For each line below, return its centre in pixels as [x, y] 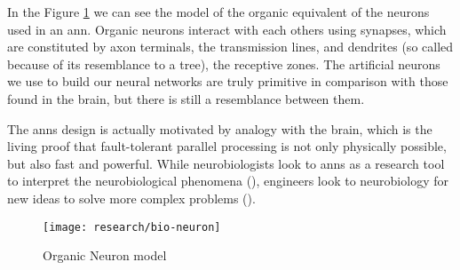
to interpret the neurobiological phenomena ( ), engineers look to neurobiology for [228, 181]
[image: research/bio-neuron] [132, 227]
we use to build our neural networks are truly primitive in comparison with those [228, 81]
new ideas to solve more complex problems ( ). [131, 198]
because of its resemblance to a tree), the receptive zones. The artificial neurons [224, 64]
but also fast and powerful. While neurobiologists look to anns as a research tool [226, 163]
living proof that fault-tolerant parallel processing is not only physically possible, [227, 146]
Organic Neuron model [105, 255]
